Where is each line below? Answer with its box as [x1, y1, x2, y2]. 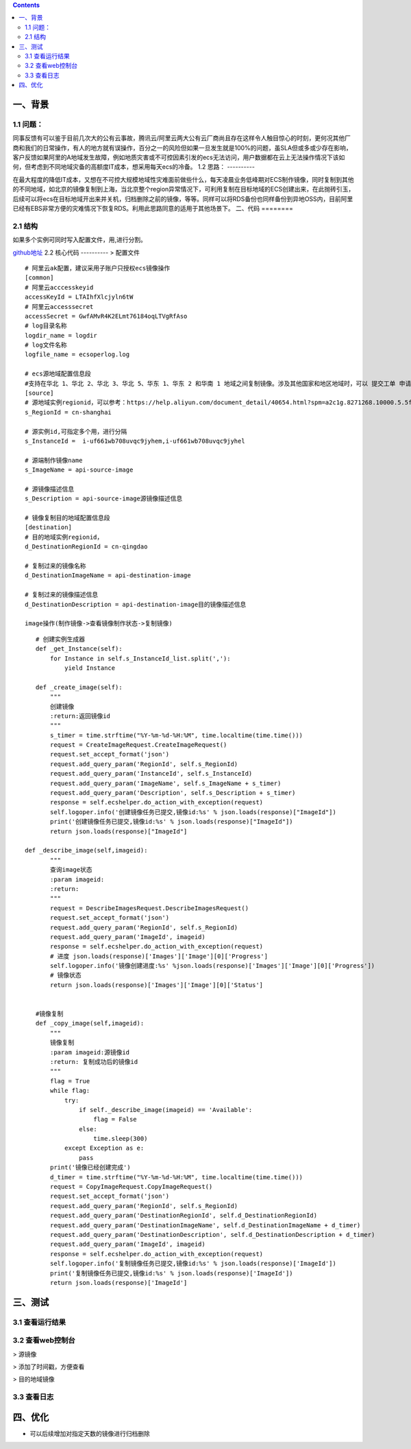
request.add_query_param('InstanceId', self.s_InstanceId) [50, 769, 253, 778]
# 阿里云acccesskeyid [25, 283, 94, 291]
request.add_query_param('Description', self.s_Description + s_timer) [50, 789, 296, 797]
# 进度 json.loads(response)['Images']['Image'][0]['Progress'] [50, 952, 269, 960]
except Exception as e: [64, 1144, 145, 1152]
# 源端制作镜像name [25, 456, 83, 464]
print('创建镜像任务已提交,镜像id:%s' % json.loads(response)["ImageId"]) [50, 818, 294, 826]
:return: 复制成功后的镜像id [50, 1058, 138, 1065]
